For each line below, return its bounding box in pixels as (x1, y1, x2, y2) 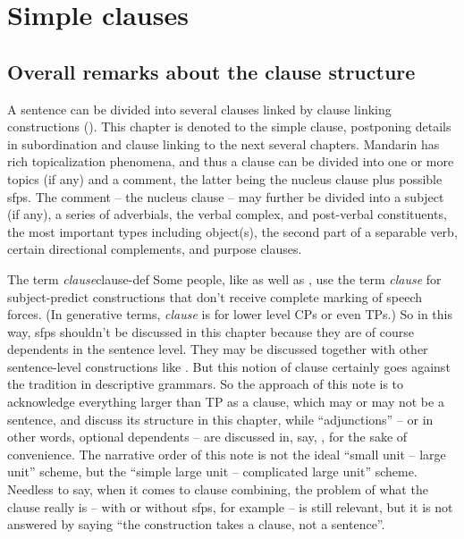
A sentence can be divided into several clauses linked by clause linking (7, 99, 392, 118)
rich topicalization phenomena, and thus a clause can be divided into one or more (7, 152, 454, 171)
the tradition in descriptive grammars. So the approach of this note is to (7, 375, 404, 393)
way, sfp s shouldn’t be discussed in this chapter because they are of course (7, 322, 415, 341)
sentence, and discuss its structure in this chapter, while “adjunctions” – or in (7, 409, 434, 428)
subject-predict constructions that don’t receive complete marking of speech (7, 287, 423, 306)
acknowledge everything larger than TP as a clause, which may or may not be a (7, 392, 444, 411)
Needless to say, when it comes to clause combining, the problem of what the (7, 480, 428, 499)
